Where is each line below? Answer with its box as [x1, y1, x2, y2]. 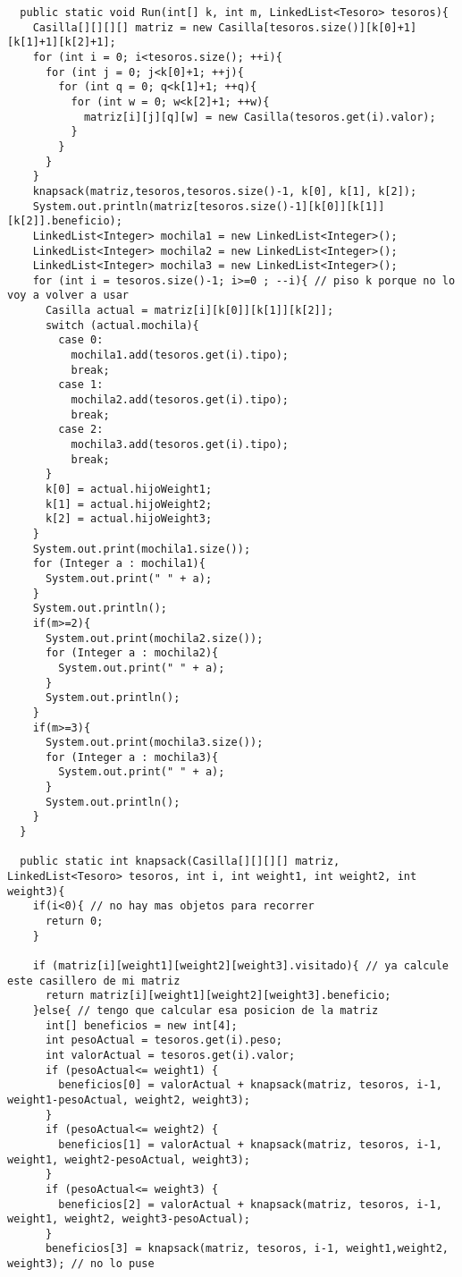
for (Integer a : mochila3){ [45, 750, 219, 764]
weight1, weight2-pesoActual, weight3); [7, 1153, 251, 1166]
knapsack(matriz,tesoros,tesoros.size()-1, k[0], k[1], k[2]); [32, 184, 417, 198]
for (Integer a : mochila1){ [32, 557, 206, 571]
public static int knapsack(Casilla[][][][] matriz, [20, 855, 340, 868]
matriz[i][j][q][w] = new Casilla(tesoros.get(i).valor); [83, 110, 436, 123]
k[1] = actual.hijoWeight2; [45, 497, 213, 511]
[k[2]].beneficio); [7, 215, 122, 228]
